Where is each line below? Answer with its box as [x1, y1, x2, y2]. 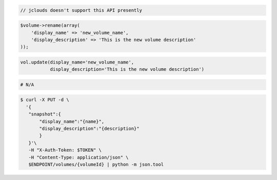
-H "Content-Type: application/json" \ [28, 154, 129, 160]
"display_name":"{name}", [39, 118, 105, 124]
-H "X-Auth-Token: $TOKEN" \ [28, 147, 102, 153]
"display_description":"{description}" [39, 126, 140, 132]
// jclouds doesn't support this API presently [20, 7, 142, 13]
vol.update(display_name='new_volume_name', [20, 59, 134, 65]
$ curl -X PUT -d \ [20, 97, 69, 103]
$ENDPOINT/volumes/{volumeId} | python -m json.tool [28, 162, 164, 167]
